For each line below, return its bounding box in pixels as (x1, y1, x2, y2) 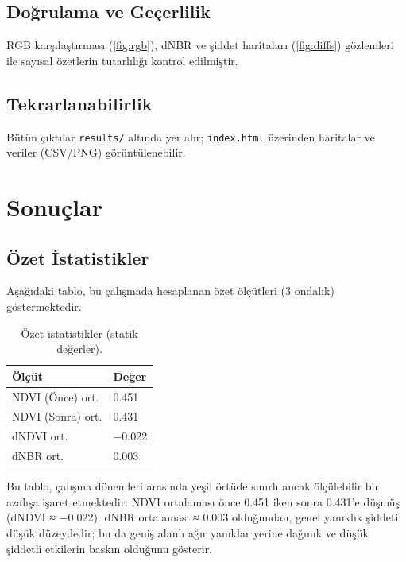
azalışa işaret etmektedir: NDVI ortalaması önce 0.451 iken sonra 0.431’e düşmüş (6, 493, 400, 510)
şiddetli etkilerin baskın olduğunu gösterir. (6, 540, 213, 556)
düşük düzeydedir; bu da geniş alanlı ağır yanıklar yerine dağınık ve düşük (6, 525, 369, 541)
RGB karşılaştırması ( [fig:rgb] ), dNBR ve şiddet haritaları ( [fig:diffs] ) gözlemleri (6, 37, 394, 53)
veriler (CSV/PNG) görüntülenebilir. (6, 144, 186, 161)
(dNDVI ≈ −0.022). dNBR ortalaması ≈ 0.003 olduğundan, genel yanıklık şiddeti (6, 509, 399, 525)
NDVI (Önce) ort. (12, 388, 99, 405)
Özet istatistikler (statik (21, 324, 138, 341)
